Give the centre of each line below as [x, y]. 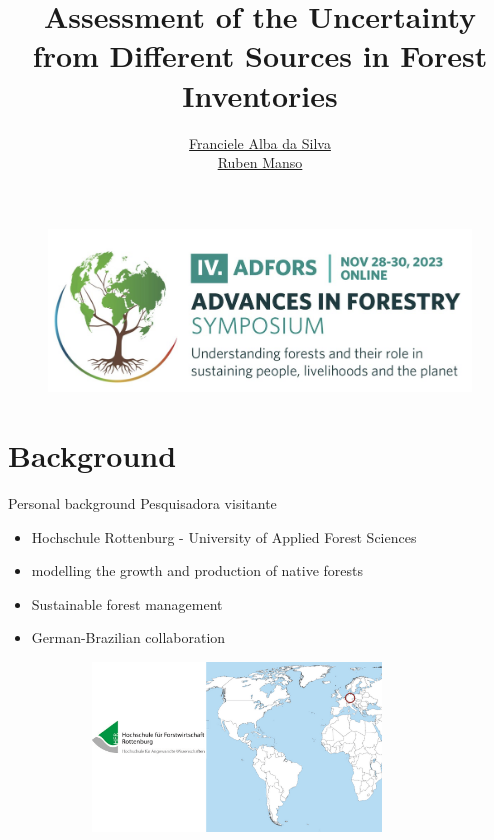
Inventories [260, 94]
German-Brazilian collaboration [128, 637]
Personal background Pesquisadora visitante [142, 503]
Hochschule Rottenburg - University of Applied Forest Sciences [224, 536]
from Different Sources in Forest [260, 55]
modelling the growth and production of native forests [197, 570]
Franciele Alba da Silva [260, 142]
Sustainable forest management [127, 603]
